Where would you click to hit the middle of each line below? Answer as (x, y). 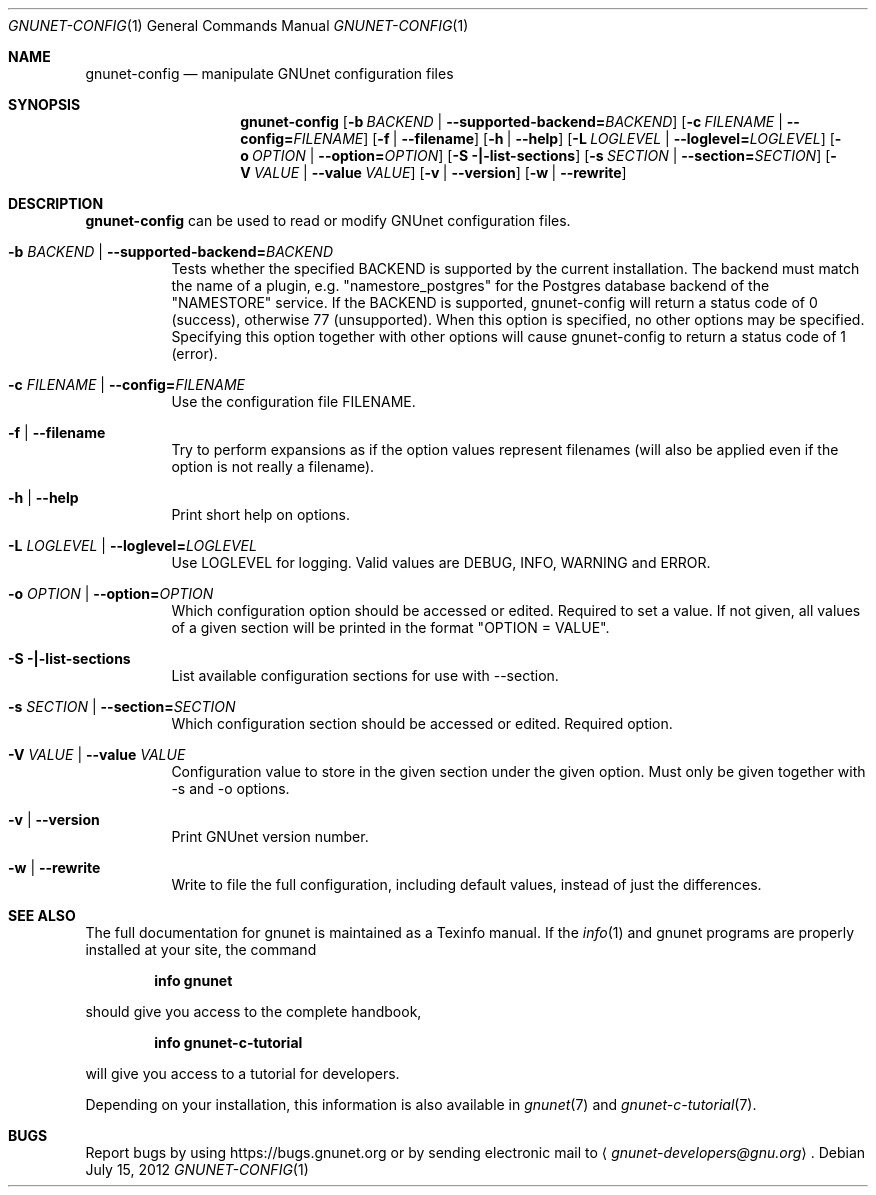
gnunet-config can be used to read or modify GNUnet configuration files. (328, 220)
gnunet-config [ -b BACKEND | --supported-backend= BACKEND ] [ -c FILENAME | (511, 121)
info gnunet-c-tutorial (228, 1042)
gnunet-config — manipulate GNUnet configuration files (269, 73)
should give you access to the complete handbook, (253, 1011)
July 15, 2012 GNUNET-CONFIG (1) (197, 1169)
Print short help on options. (260, 514)
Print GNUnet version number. (270, 836)
